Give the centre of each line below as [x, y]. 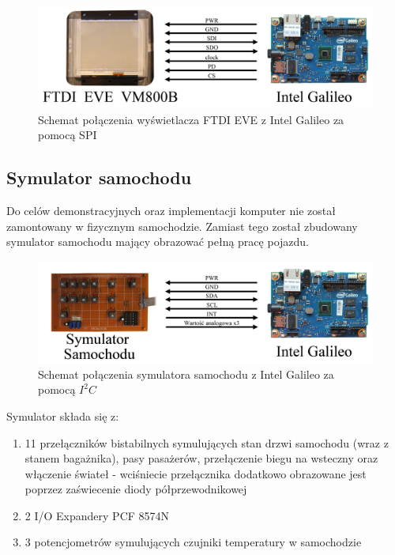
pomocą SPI [68, 135]
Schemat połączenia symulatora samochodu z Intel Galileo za [186, 374]
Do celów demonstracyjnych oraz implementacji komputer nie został [171, 211]
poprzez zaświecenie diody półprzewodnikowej [136, 489]
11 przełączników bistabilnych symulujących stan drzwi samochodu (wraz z [207, 442]
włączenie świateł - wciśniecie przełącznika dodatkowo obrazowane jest [196, 473]
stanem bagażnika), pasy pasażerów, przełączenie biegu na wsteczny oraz [201, 458]
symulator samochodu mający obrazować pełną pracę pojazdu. [158, 242]
